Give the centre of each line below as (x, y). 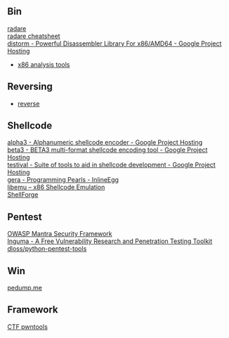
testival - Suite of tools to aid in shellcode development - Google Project (111, 165)
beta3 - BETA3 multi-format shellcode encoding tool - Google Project (107, 150)
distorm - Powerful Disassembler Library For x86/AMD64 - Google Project (115, 43)
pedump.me (25, 288)
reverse (28, 103)
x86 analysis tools (44, 64)
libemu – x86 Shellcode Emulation (56, 187)
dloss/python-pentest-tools (47, 249)
